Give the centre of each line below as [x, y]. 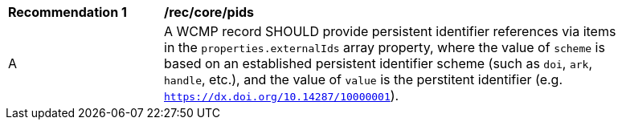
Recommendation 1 [68, 12]
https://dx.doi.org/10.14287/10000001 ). [282, 96]
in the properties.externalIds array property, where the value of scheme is [385, 47]
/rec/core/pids [209, 12]
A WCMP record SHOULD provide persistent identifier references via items [390, 31]
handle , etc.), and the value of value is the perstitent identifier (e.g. [364, 79]
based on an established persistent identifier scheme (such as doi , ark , [379, 63]
